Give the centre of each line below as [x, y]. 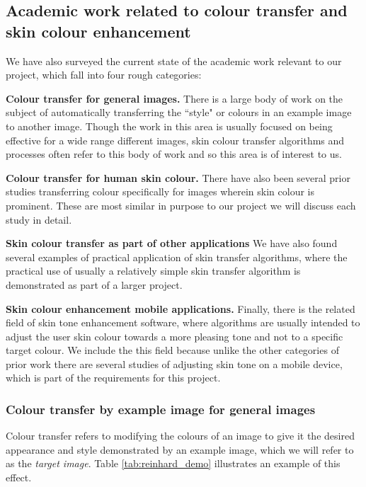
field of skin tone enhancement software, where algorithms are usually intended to [183, 322]
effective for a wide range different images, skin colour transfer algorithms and [175, 140]
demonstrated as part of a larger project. [94, 284]
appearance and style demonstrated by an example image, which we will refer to [180, 449]
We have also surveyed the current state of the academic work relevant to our [174, 61]
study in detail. [39, 219]
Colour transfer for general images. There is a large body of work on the [175, 98]
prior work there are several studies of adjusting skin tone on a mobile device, [174, 363]
